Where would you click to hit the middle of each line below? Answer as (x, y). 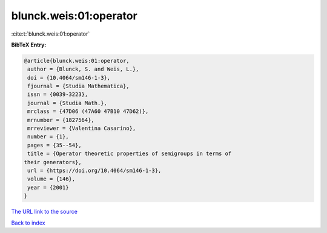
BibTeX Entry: (29, 45)
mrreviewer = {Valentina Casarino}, (82, 129)
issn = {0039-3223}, (58, 94)
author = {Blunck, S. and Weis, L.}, (83, 69)
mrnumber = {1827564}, (61, 120)
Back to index (28, 223)
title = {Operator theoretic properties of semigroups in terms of (130, 154)
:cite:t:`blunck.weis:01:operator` (51, 34)
